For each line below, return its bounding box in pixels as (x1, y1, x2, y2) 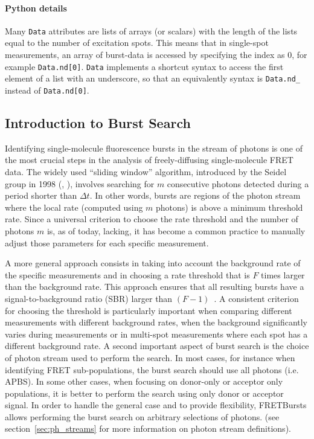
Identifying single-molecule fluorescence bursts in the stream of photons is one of (5, 141, 303, 154)
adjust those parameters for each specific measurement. (5, 236, 209, 249)
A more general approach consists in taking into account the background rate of (5, 257, 301, 269)
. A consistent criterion (214, 292, 299, 304)
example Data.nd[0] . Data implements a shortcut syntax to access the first (5, 60, 284, 72)
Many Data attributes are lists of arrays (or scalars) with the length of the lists (5, 24, 298, 37)
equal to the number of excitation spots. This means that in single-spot (5, 36, 269, 49)
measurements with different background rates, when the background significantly (5, 316, 308, 328)
